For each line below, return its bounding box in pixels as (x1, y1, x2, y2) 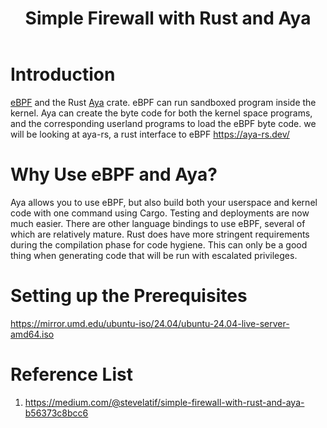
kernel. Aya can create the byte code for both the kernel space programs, (10, 107, 313, 119)
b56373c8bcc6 (24, 407, 89, 419)
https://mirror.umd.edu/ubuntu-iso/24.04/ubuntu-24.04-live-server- (10, 317, 290, 329)
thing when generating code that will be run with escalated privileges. (10, 249, 298, 261)
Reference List (10, 363, 133, 386)
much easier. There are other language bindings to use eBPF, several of (10, 217, 306, 229)
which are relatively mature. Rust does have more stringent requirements (10, 228, 310, 240)
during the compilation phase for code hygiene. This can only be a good (10, 238, 308, 251)
